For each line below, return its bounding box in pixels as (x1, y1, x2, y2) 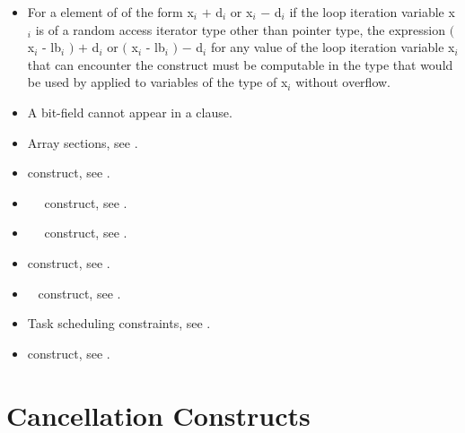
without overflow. (295, 73, 391, 91)
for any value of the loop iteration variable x (210, 38, 455, 56)
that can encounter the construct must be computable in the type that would (27, 55, 453, 74)
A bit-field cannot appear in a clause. (27, 102, 232, 121)
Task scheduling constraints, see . (27, 314, 211, 333)
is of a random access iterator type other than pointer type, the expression (35, 20, 446, 39)
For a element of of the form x (27, 3, 194, 21)
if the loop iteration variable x (289, 3, 455, 21)
